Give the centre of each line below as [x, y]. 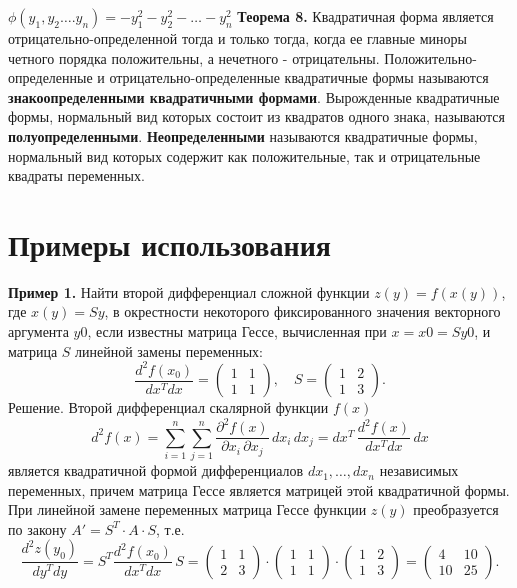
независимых [419, 470]
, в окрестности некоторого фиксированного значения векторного [302, 311]
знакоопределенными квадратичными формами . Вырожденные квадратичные [254, 96]
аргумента [38, 331]
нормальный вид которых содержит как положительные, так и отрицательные [244, 155]
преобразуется [456, 509]
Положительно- [430, 57]
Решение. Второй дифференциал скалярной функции [168, 407]
